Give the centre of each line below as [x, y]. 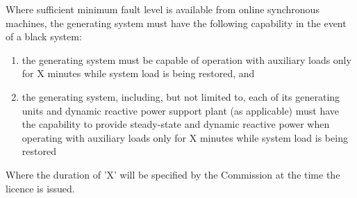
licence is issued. [40, 188]
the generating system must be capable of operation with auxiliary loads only [186, 59]
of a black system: [44, 36]
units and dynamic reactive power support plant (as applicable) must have [181, 110]
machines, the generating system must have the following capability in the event [176, 23]
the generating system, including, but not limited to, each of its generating [181, 96]
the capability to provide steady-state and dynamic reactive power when [176, 124]
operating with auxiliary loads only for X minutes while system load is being [185, 137]
